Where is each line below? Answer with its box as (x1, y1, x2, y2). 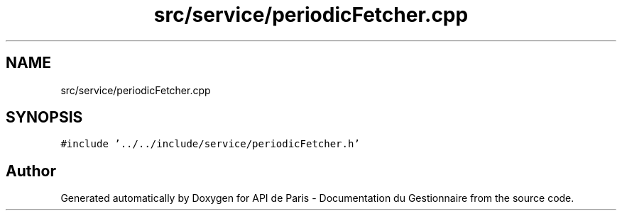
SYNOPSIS (6, 108, 83, 127)
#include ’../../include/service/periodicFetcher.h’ (60, 138, 360, 150)
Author (6, 161, 56, 180)
